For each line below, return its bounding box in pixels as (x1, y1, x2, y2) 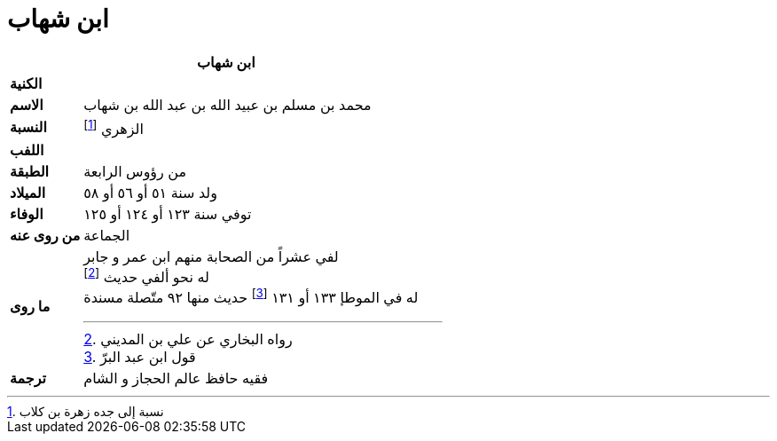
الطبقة (10, 162, 49, 181)
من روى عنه (10, 226, 81, 245)
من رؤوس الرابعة (83, 162, 187, 181)
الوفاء (10, 205, 43, 224)
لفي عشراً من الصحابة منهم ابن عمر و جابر (83, 248, 339, 266)
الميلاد (10, 184, 46, 202)
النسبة (10, 118, 47, 137)
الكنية (10, 74, 43, 92)
